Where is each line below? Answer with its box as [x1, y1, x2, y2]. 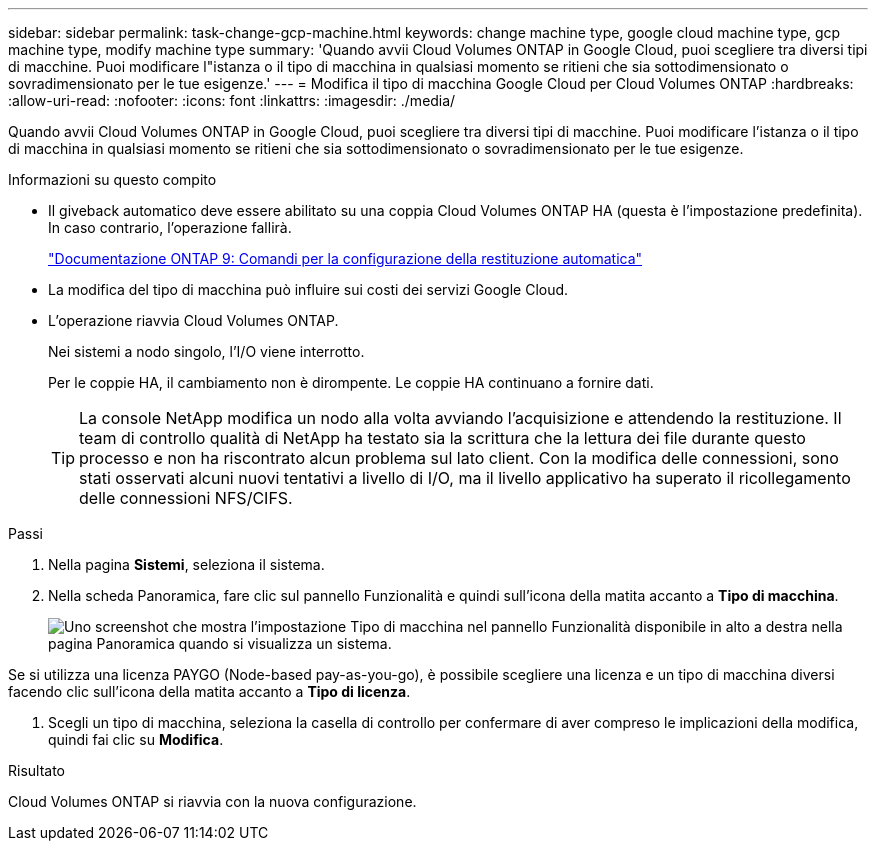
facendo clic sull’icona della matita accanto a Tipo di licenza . [8, 683, 411, 700]
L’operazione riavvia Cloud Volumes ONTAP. [48, 312, 339, 329]
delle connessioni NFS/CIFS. [79, 488, 293, 508]
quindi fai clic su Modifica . [48, 731, 224, 748]
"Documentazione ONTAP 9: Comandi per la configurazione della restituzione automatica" [48, 250, 643, 267]
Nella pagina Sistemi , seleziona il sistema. [48, 556, 325, 573]
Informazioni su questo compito [8, 171, 217, 188]
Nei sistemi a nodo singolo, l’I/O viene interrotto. [48, 343, 365, 360]
